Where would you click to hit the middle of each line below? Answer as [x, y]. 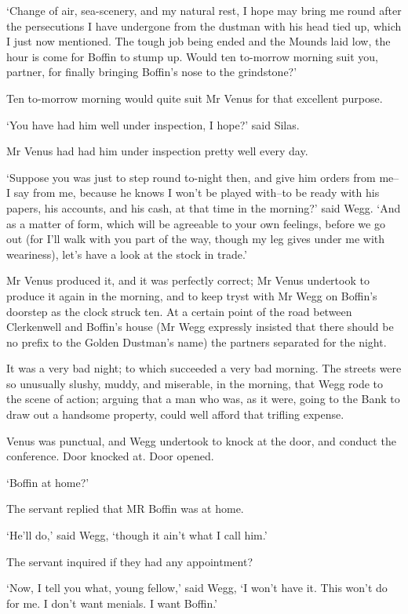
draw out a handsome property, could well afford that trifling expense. [175, 414]
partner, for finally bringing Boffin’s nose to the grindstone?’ [152, 72]
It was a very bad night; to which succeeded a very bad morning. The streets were [204, 368]
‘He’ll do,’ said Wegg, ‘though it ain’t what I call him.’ [137, 535]
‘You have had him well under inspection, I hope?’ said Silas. [153, 124]
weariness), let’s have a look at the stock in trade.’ [127, 254]
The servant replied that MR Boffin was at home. [125, 509]
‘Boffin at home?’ [48, 482]
